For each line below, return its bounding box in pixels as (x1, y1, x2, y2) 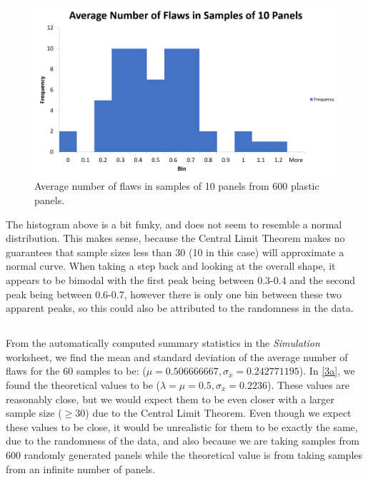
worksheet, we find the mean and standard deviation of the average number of (6, 349, 348, 364)
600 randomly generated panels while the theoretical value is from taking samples (6, 447, 362, 462)
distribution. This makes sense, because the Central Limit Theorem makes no (6, 231, 345, 245)
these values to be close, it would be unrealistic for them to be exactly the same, (6, 419, 358, 434)
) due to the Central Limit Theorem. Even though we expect (85, 405, 352, 420)
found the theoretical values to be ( (6, 378, 160, 392)
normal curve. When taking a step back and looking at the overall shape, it (6, 258, 336, 273)
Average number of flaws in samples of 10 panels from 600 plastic (34, 178, 319, 193)
